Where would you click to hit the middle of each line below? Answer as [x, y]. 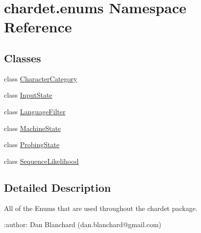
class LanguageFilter [35, 111]
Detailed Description [58, 187]
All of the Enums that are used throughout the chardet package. [101, 208]
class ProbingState [32, 144]
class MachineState [33, 128]
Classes [23, 58]
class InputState [28, 95]
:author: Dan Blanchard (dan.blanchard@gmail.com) [83, 224]
